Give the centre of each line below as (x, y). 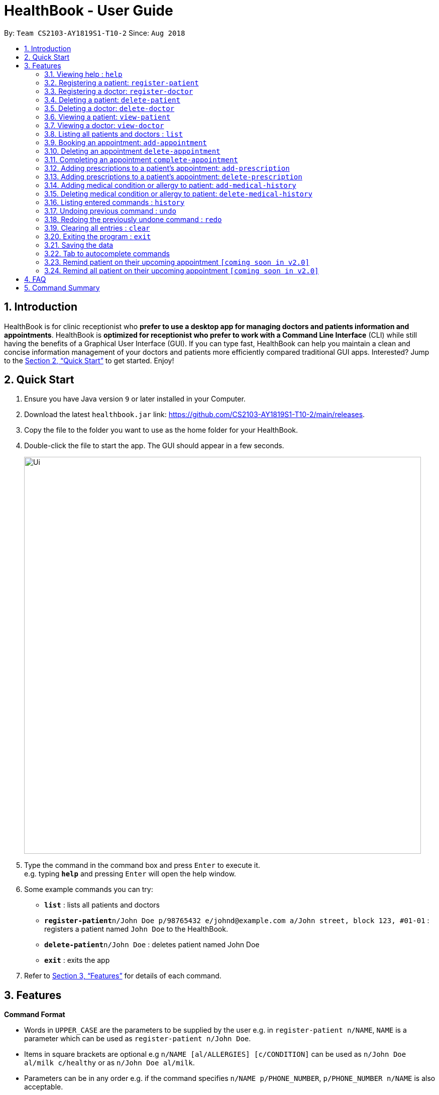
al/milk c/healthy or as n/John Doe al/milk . (109, 1063)
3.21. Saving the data (79, 245)
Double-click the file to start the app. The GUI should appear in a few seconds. (154, 446)
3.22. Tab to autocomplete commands (107, 253)
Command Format (35, 1015)
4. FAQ (35, 279)
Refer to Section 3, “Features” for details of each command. (123, 976)
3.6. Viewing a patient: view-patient (107, 117)
